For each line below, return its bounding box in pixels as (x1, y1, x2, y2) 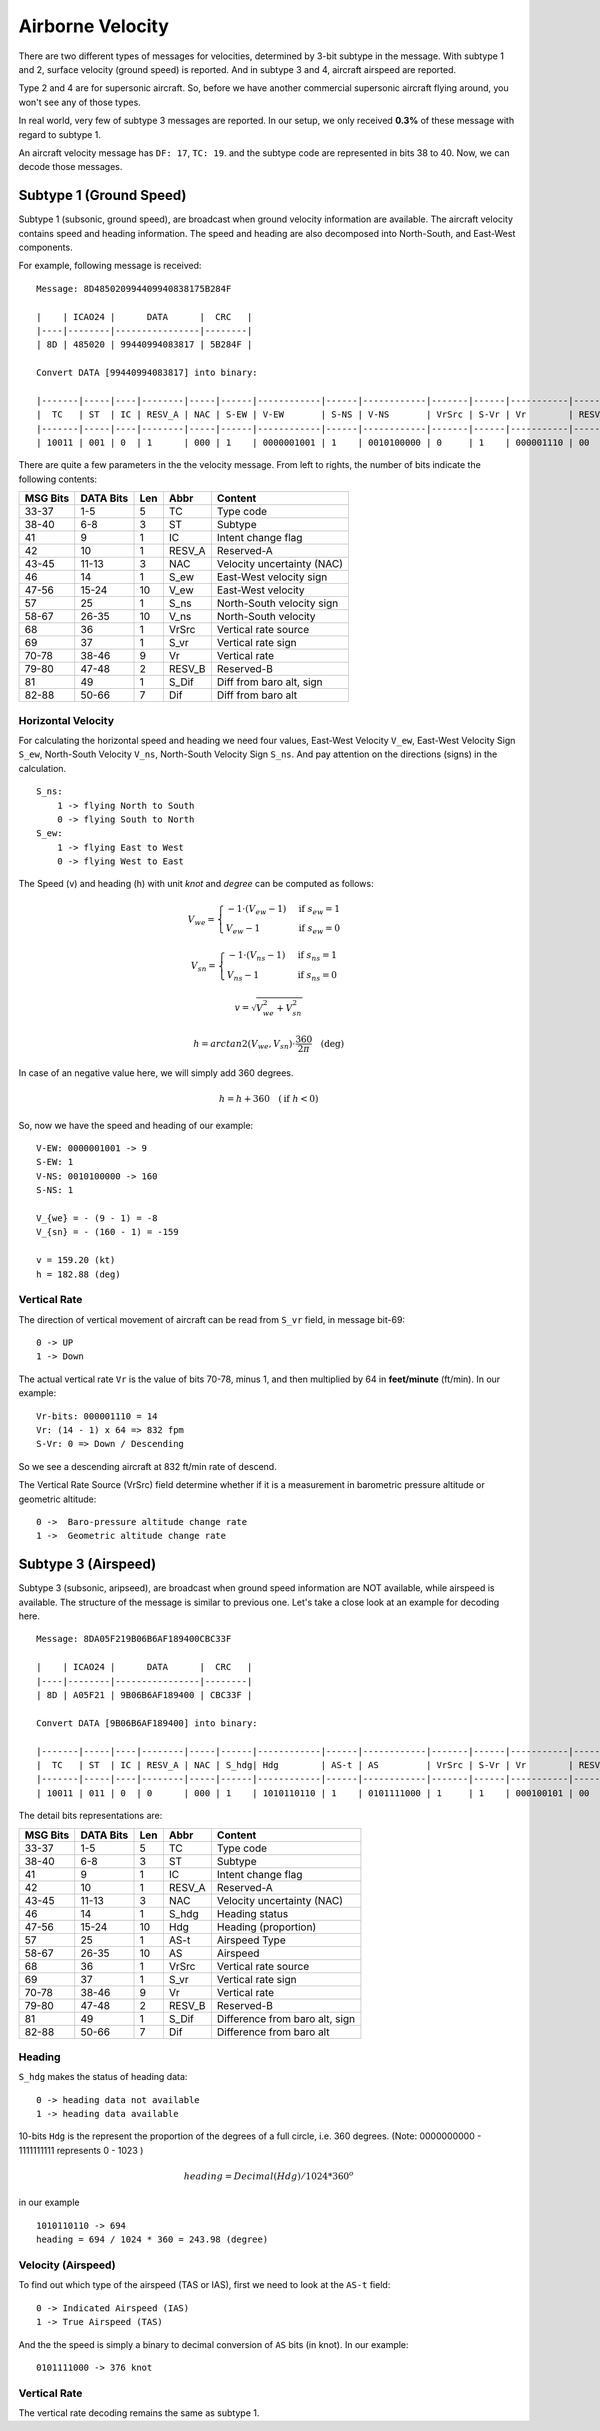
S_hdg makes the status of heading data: (18, 2071, 188, 2083)
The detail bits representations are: (18, 1810, 163, 1822)
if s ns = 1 (297, 949, 337, 963)
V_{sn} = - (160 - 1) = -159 (36, 1226, 179, 1238)
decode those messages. (18, 161, 123, 173)
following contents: (18, 473, 98, 485)
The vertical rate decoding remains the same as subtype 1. (18, 2407, 260, 2419)
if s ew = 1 (298, 903, 340, 917)
